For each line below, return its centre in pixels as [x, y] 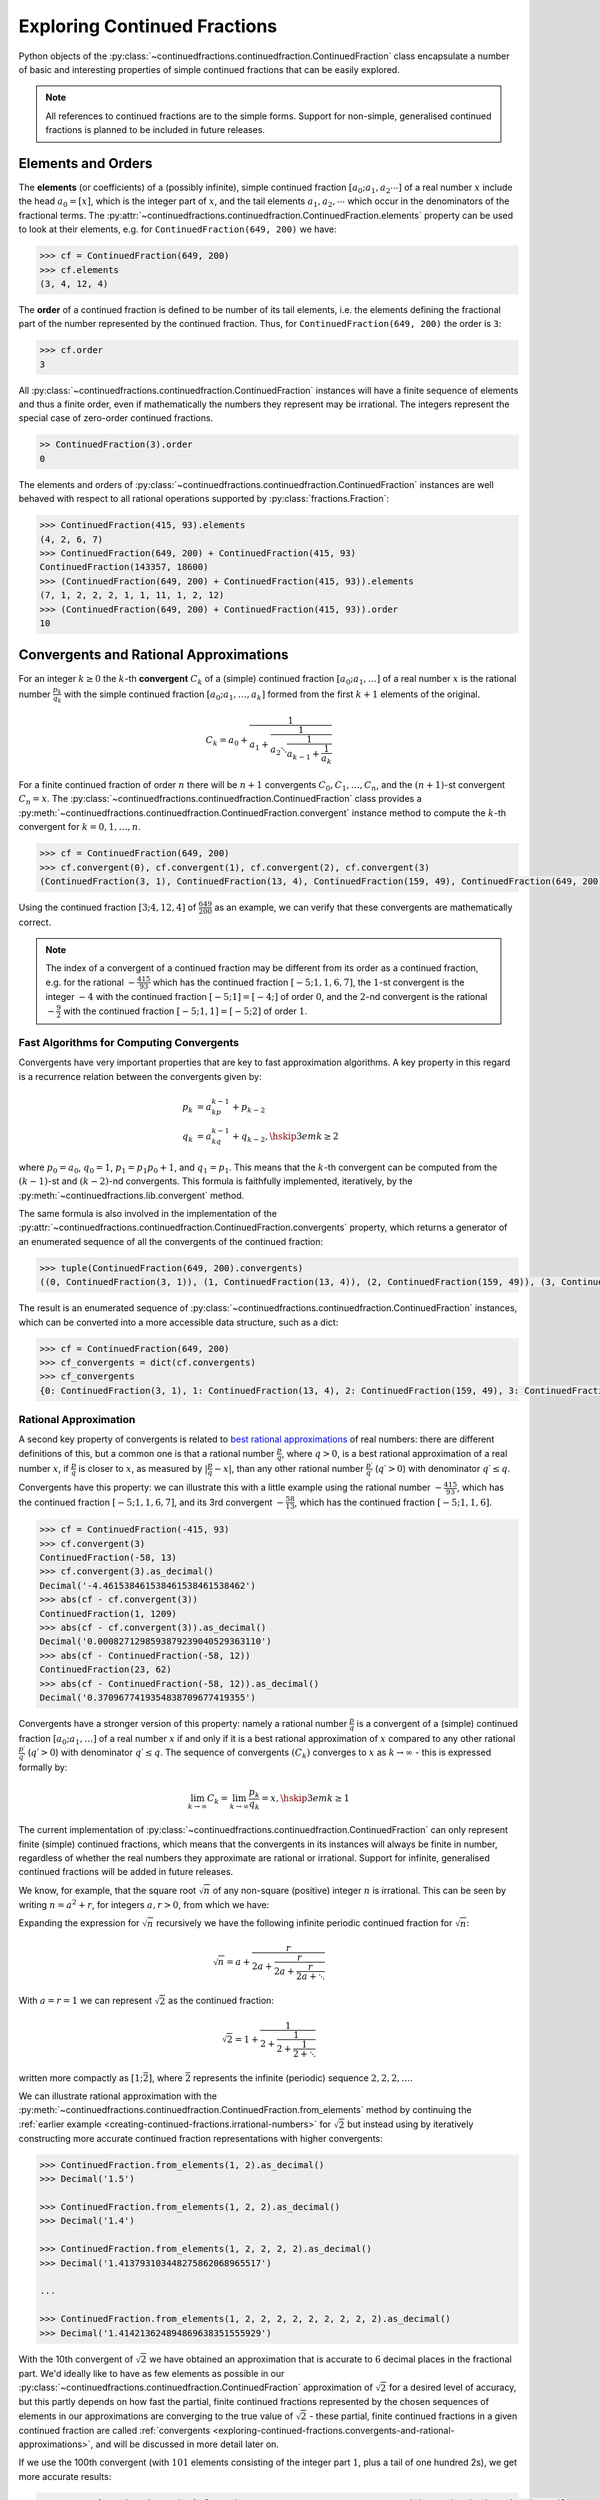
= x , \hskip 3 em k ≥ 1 [305, 1798]
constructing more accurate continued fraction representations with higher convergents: [201, 2138]
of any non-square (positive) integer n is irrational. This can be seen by [359, 1890]
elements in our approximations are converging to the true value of [156, 2416]
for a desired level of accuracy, [452, 2387]
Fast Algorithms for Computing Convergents [129, 1042]
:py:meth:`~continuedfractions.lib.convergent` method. [131, 1195]
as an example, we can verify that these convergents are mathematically [363, 907]
